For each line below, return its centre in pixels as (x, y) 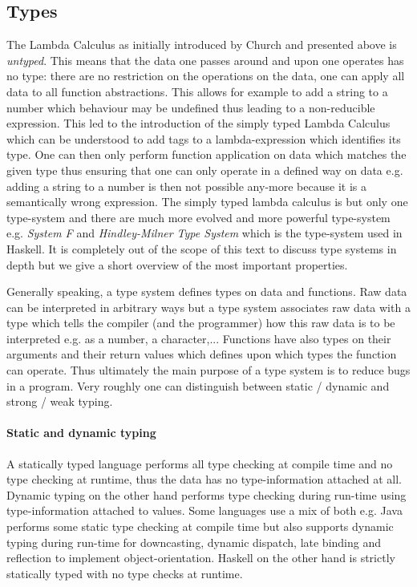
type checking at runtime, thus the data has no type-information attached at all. (204, 479)
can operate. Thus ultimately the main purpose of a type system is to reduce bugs (208, 370)
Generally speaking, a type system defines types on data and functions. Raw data (207, 291)
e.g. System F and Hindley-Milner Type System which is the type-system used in (204, 233)
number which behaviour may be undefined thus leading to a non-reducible (191, 107)
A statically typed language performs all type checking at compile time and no (200, 463)
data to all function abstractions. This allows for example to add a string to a (197, 91)
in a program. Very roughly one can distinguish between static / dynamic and (198, 385)
